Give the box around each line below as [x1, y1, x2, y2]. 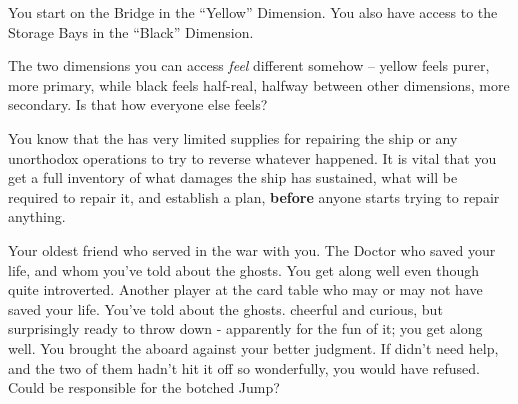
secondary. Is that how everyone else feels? [8, 94, 268, 115]
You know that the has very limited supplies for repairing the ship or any [8, 127, 458, 148]
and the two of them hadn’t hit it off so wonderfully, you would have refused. [8, 357, 480, 378]
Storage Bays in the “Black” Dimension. [8, 21, 254, 42]
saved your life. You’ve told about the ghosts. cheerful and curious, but [8, 298, 443, 319]
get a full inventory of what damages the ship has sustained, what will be [8, 167, 458, 188]
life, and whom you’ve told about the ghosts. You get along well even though [8, 259, 480, 280]
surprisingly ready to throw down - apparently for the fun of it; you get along [8, 318, 483, 339]
